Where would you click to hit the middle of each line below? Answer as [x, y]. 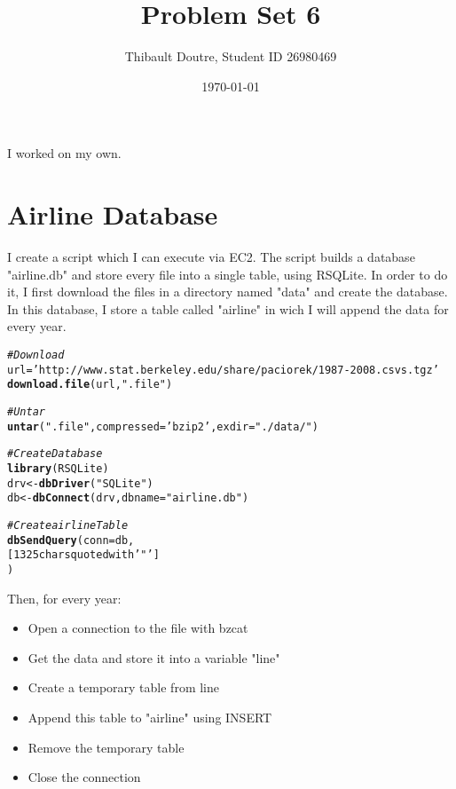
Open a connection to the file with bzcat [138, 628]
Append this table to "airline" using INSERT [150, 717]
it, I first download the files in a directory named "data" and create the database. [228, 292]
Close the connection [84, 777]
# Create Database [55, 454]
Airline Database [113, 214]
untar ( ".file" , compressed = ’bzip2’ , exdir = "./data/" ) [163, 426]
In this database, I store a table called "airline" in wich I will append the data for [228, 308]
